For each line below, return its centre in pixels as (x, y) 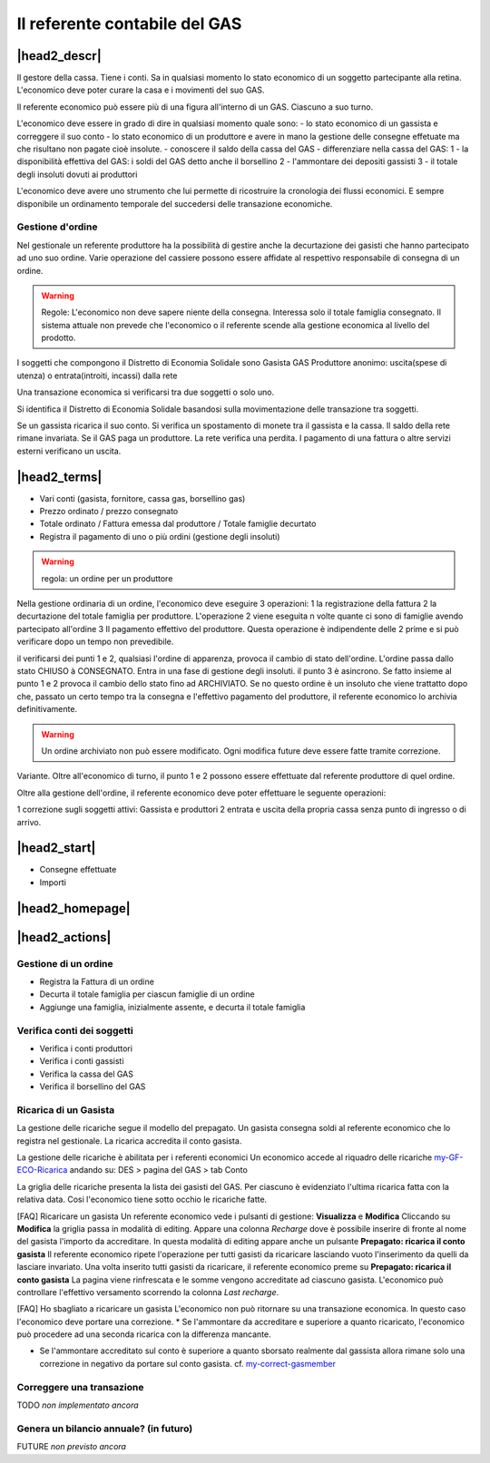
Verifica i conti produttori (86, 1048)
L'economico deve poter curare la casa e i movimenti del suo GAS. (141, 90)
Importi (53, 882)
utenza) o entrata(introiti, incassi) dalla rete (97, 376)
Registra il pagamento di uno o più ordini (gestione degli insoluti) (160, 536)
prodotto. (59, 338)
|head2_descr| (59, 56)
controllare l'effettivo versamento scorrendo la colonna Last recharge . (148, 1292)
